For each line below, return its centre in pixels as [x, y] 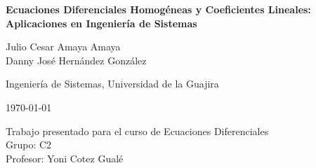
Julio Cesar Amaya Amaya [63, 47]
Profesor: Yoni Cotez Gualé [65, 158]
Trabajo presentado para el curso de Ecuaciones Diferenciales [137, 131]
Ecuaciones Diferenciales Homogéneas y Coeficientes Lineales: [158, 9]
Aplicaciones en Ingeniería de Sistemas [101, 23]
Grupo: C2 [29, 145]
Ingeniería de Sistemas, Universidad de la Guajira [112, 84]
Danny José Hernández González [76, 60]
